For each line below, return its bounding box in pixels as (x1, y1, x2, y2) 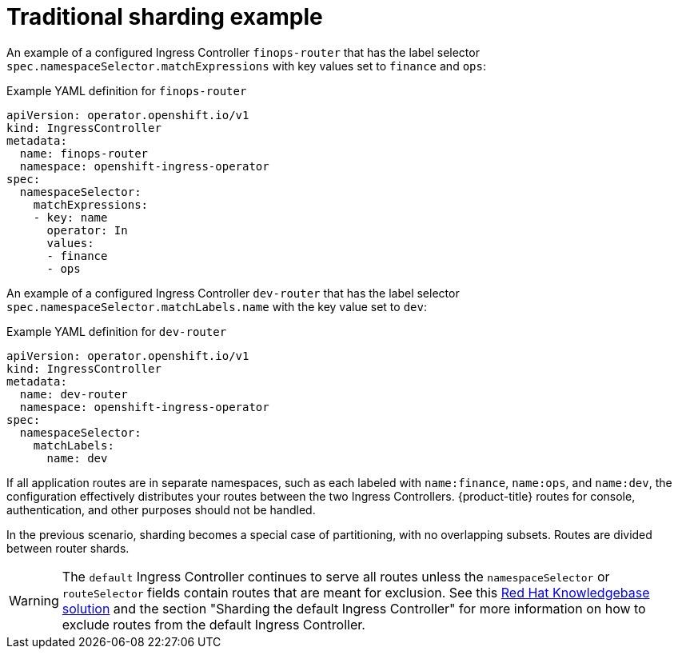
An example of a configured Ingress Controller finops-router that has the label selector (6, 45, 480, 59)
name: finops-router (19, 146, 149, 160)
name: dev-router (19, 387, 128, 401)
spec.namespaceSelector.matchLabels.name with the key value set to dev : (6, 299, 427, 314)
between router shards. (6, 541, 130, 555)
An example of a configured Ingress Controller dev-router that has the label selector (6, 286, 460, 300)
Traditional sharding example (6, 3, 323, 30)
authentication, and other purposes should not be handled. (6, 502, 316, 517)
